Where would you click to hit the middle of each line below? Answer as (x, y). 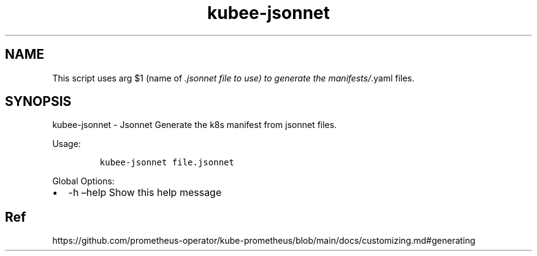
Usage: (67, 144)
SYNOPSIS (38, 102)
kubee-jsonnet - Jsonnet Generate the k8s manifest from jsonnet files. (195, 125)
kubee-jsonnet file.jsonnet (167, 163)
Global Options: (83, 181)
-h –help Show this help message (145, 193)
